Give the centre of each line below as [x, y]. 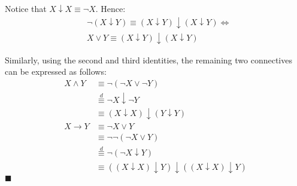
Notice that [26, 8]
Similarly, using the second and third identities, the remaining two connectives [148, 60]
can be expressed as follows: [56, 71]
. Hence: [110, 8]
